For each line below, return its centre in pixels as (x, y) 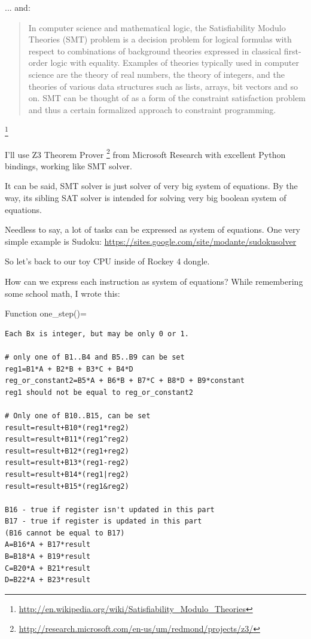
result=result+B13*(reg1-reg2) (67, 463)
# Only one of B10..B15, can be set (78, 416)
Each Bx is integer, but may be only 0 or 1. (97, 334)
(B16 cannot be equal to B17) (65, 533)
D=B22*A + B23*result (48, 580)
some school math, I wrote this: (62, 293)
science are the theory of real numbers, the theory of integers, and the (157, 74)
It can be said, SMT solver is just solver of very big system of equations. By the (151, 186)
